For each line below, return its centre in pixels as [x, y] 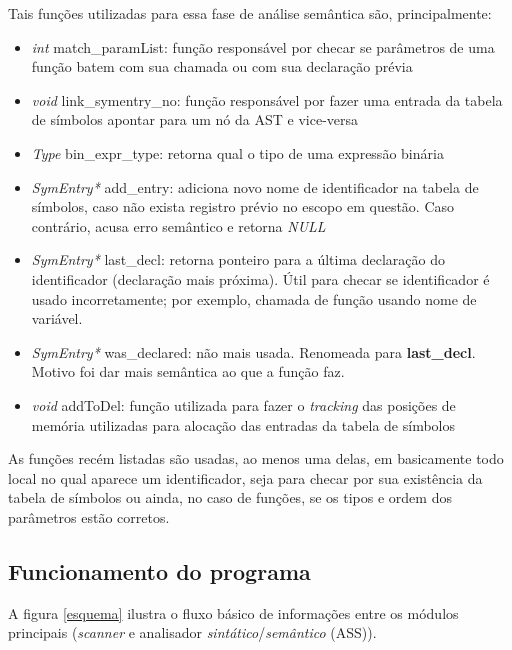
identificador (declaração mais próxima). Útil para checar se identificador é [260, 278]
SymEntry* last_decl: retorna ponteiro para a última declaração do [238, 259]
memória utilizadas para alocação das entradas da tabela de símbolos [243, 424]
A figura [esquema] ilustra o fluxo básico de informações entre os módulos [233, 612]
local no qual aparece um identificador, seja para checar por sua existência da [245, 477]
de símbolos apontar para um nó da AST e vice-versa [195, 119]
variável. [57, 318]
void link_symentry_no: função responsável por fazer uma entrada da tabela [267, 99]
